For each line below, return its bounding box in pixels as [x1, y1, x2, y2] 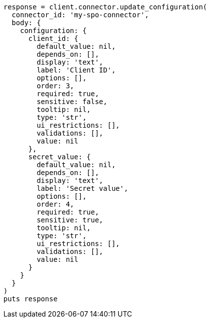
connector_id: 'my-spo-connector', [11, 11, 149, 19]
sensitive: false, [36, 98, 107, 106]
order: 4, [36, 200, 74, 208]
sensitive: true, [36, 216, 104, 224]
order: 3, [36, 82, 74, 90]
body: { [11, 19, 41, 27]
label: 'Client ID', [36, 66, 116, 74]
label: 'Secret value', [36, 184, 128, 192]
